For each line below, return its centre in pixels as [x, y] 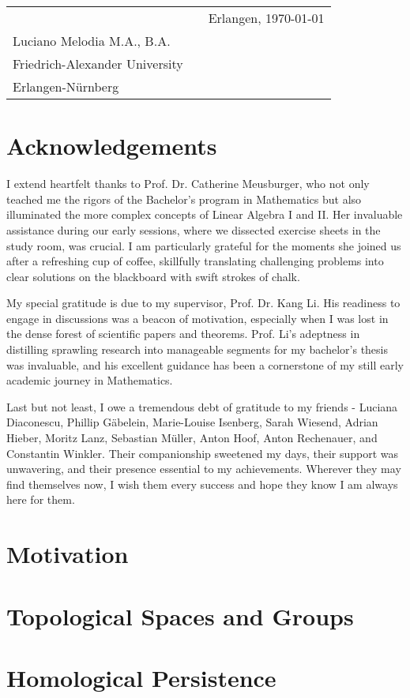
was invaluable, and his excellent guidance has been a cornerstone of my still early [205, 364]
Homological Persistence [141, 677]
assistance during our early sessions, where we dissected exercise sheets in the [194, 229]
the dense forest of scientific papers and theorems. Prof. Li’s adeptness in [183, 334]
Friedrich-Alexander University [98, 64]
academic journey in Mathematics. [90, 380]
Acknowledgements [112, 146]
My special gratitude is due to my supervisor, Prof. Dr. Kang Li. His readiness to [203, 303]
